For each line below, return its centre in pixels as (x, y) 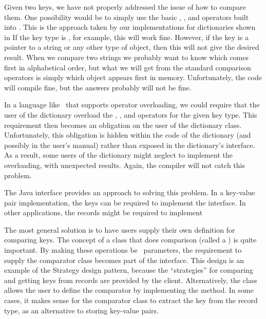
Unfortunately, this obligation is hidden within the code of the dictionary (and (128, 135)
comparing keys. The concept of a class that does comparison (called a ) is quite (130, 240)
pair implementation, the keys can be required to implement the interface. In (125, 202)
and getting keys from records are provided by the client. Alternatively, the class (131, 280)
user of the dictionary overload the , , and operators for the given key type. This (131, 114)
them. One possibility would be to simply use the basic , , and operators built (127, 17)
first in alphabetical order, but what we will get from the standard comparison (128, 67)
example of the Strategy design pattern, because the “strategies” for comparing (129, 270)
